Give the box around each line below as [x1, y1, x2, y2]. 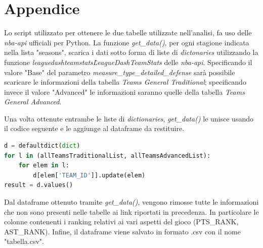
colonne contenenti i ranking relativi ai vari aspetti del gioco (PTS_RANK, [4, 216, 239, 227]
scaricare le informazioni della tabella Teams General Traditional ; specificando [4, 77, 246, 87]
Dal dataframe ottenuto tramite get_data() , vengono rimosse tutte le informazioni [4, 197, 259, 207]
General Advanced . [4, 96, 62, 107]
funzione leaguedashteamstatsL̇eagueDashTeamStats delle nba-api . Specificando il [4, 56, 252, 67]
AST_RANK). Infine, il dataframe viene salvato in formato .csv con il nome [4, 226, 241, 236]
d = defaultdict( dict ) [4, 142, 80, 150]
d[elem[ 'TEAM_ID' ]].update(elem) [33, 171, 146, 179]
